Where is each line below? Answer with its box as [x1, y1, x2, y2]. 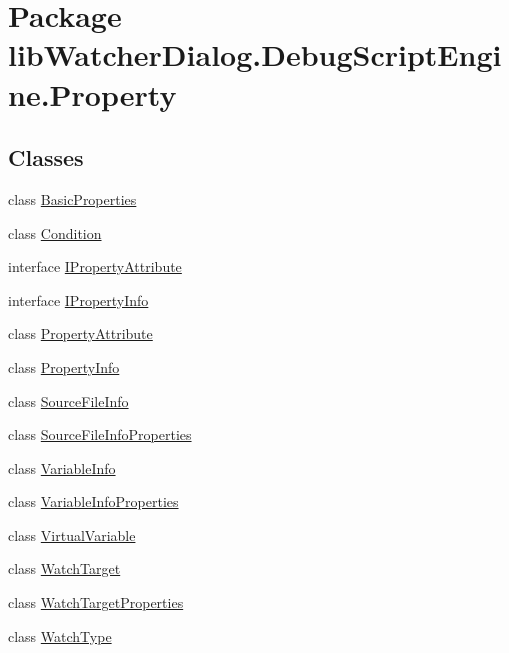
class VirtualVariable [8, 524, 136, 545]
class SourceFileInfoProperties [8, 424, 192, 445]
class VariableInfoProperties [8, 491, 179, 512]
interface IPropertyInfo [8, 289, 149, 310]
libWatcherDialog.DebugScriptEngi [8, 34, 502, 75]
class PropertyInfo [8, 356, 120, 377]
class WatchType [8, 625, 112, 646]
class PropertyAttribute [8, 323, 153, 344]
